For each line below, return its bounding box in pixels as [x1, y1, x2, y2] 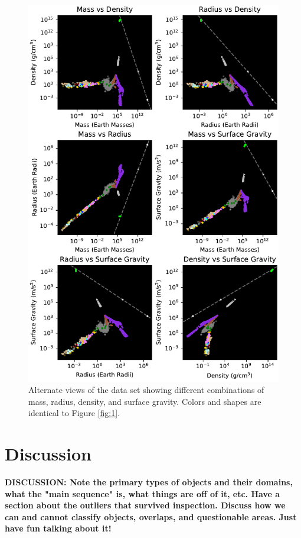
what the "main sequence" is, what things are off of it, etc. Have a [5, 487, 280, 500]
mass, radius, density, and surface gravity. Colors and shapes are [28, 395, 261, 407]
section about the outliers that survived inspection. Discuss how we [5, 499, 286, 511]
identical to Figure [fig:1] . [28, 407, 120, 419]
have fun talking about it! [5, 522, 112, 534]
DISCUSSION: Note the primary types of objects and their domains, [5, 476, 293, 488]
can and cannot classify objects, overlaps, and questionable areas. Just [5, 510, 297, 523]
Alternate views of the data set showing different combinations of [28, 384, 264, 396]
